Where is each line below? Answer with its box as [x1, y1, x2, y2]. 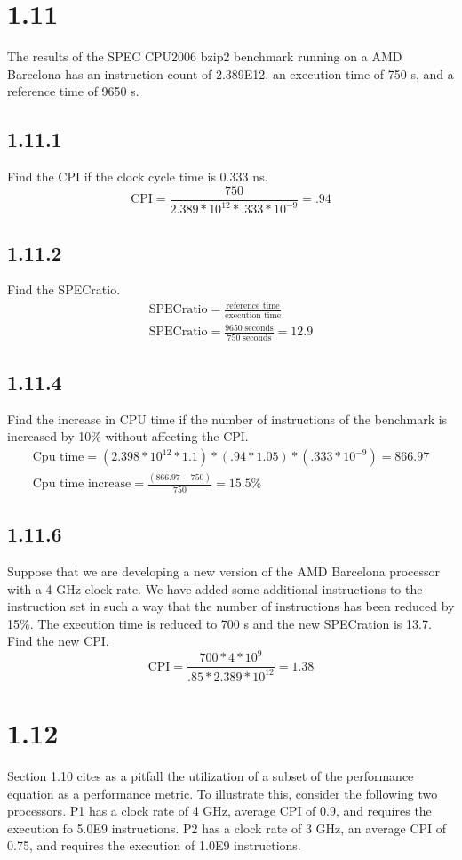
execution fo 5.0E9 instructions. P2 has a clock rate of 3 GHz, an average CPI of [7, 818, 447, 837]
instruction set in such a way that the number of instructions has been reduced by [7, 597, 455, 615]
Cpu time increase [32, 478, 131, 491]
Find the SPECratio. [7, 280, 121, 299]
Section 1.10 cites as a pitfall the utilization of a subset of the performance [7, 766, 414, 784]
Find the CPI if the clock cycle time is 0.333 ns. [7, 167, 268, 186]
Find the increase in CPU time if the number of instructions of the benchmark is [7, 409, 448, 428]
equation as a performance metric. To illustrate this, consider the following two [7, 784, 438, 802]
